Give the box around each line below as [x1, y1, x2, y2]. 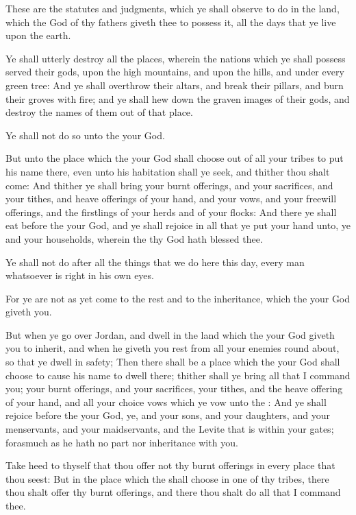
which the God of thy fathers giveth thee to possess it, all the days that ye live [5, 14, 336, 29]
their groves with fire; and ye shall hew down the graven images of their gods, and [5, 91, 350, 106]
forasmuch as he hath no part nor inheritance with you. [5, 435, 238, 449]
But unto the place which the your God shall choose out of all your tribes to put [5, 151, 344, 165]
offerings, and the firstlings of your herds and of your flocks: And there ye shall [5, 204, 337, 219]
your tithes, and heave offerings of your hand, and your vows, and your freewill [5, 191, 337, 206]
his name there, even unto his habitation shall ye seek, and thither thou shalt [5, 164, 330, 178]
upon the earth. [5, 28, 71, 43]
